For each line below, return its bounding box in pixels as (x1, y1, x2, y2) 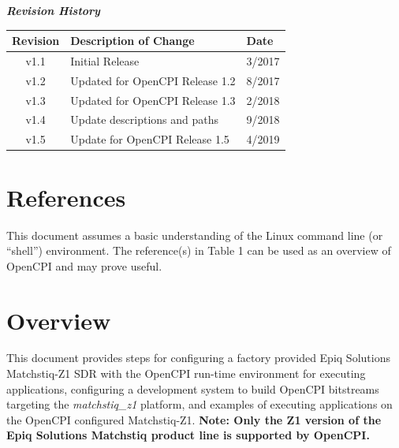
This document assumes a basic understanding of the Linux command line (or (6, 226, 383, 243)
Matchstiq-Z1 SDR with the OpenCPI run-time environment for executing (6, 365, 366, 382)
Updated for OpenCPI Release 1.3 (70, 91, 236, 108)
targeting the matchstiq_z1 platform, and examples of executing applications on (6, 396, 393, 413)
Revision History (6, 2, 100, 18)
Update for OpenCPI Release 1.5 (70, 131, 229, 147)
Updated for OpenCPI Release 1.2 (70, 72, 236, 88)
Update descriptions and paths (70, 111, 218, 128)
